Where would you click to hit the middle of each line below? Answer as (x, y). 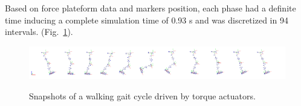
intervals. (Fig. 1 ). (39, 32)
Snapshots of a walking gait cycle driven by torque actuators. (142, 95)
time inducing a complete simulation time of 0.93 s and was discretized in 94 (147, 20)
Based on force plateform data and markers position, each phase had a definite (150, 8)
